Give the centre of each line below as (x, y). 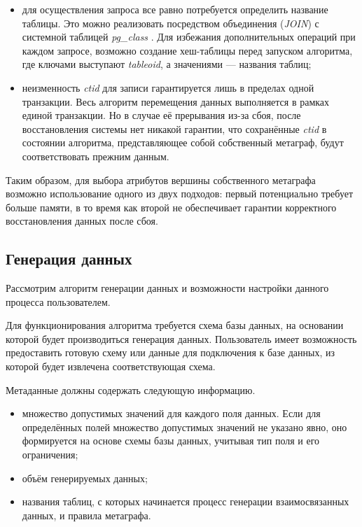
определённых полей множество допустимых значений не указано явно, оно (185, 427)
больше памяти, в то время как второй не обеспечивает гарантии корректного (171, 207)
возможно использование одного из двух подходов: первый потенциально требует (180, 194)
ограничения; (50, 455)
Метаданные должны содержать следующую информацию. (131, 389)
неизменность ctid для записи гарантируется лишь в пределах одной (168, 87)
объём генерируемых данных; (85, 478)
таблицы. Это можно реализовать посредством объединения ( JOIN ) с (170, 23)
